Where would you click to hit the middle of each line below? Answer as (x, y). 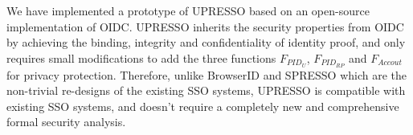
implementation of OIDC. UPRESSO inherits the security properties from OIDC (205, 26)
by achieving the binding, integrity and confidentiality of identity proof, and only (206, 42)
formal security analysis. (66, 122)
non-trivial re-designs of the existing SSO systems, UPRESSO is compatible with (206, 90)
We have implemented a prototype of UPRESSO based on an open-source (188, 10)
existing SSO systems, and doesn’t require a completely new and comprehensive (203, 106)
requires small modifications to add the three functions (141, 57)
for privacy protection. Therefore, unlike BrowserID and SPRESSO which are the (207, 74)
